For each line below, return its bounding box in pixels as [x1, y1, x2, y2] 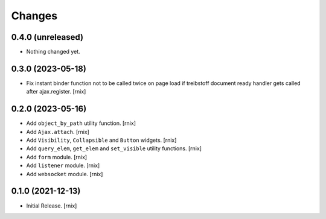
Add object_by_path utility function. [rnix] [26, 119, 136, 127]
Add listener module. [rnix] [26, 162, 100, 169]
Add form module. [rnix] [26, 153, 88, 160]
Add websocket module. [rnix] [26, 170, 103, 177]
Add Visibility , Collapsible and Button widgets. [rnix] [26, 136, 177, 144]
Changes [11, 9, 57, 22]
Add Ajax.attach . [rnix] [26, 128, 90, 135]
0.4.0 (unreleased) [11, 32, 84, 42]
